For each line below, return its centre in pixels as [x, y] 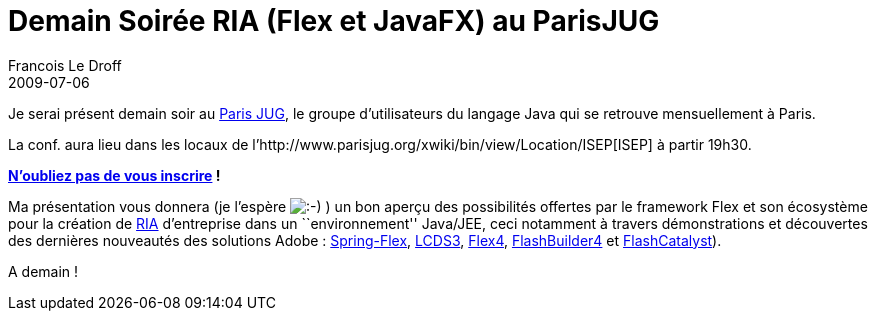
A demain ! [43, 271]
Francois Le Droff [65, 65]
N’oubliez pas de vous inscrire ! [114, 175]
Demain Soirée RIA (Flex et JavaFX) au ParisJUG [334, 21]
